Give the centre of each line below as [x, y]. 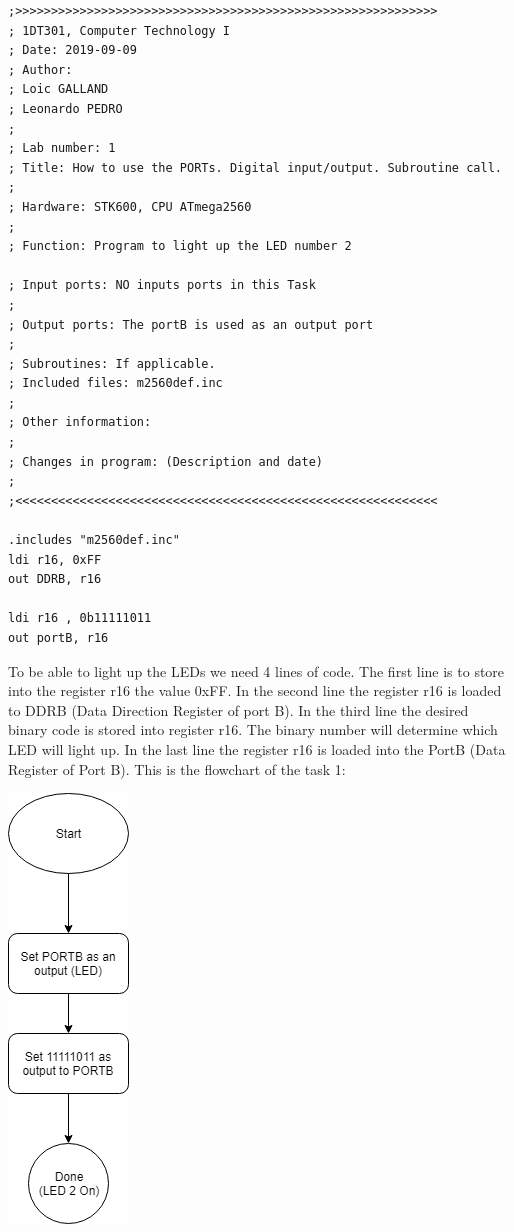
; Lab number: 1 [62, 148]
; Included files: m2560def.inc [115, 383]
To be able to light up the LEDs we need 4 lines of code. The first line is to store [256, 670]
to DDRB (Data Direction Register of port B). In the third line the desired [238, 709]
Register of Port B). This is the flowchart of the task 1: [177, 768]
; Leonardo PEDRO [65, 108]
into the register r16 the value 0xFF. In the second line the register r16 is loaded [255, 690]
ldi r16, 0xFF [55, 559]
